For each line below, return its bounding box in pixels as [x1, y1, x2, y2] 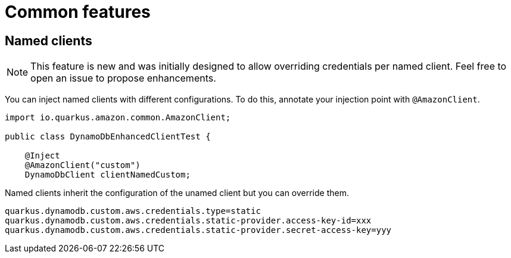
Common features [5, 2, 151, 22]
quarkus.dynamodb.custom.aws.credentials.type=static [5, 206, 261, 216]
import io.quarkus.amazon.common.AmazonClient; [5, 113, 231, 123]
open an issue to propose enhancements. [30, 72, 216, 85]
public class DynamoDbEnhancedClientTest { [5, 132, 211, 142]
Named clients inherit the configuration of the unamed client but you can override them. [5, 188, 349, 198]
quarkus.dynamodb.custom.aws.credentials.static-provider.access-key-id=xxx [5, 216, 372, 226]
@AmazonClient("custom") [24, 160, 141, 170]
